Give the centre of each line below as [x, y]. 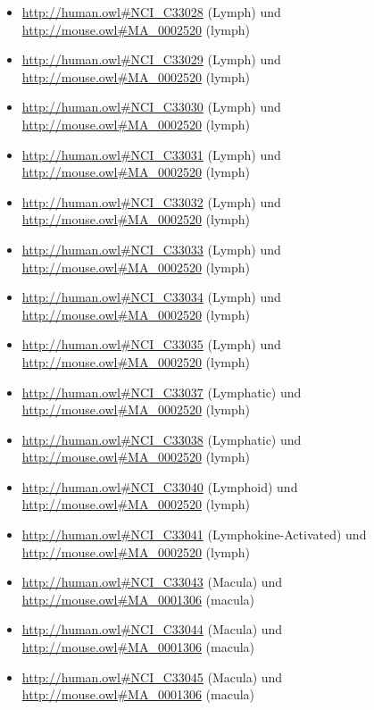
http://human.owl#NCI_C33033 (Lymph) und [151, 249]
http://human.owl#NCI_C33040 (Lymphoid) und [160, 486]
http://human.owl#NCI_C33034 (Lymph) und [151, 297]
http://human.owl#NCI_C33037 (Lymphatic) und [162, 392]
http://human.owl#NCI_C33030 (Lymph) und [151, 107]
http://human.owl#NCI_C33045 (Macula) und [152, 677]
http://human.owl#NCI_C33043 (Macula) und [152, 582]
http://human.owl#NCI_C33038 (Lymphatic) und [162, 439]
